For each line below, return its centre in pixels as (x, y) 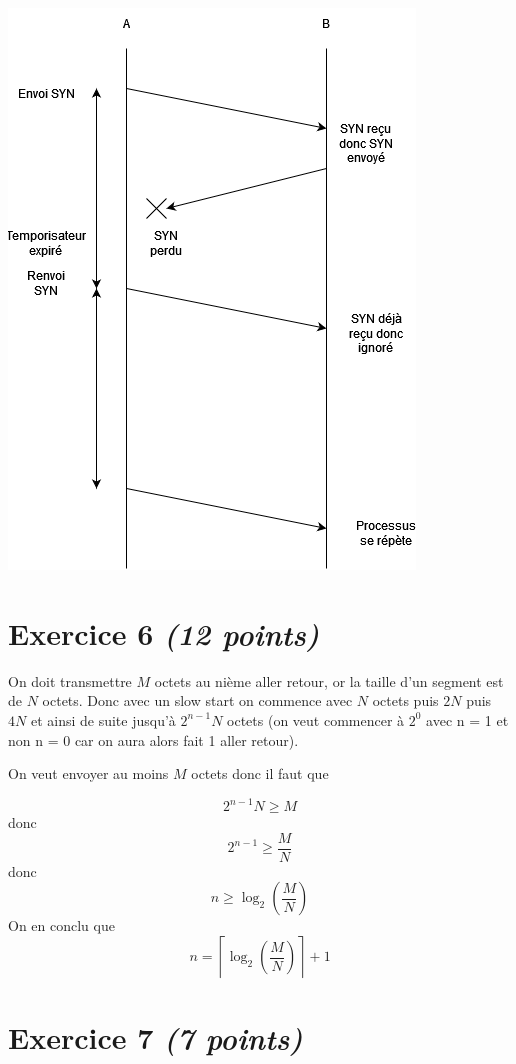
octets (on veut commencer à (316, 719)
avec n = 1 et (467, 719)
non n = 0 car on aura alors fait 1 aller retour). (153, 739)
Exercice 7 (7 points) (155, 1038)
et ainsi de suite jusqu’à (103, 719)
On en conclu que (61, 925)
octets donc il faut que (260, 773)
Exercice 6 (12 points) (164, 633)
